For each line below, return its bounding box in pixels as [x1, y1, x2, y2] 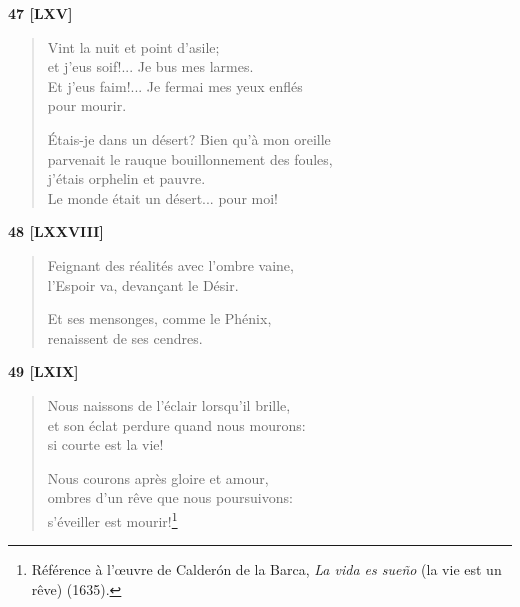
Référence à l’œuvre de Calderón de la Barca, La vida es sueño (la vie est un [31, 559, 502, 580]
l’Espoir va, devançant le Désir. [47, 274, 239, 295]
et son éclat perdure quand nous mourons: [47, 414, 306, 435]
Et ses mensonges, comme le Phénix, [47, 308, 272, 329]
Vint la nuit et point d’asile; [47, 36, 220, 57]
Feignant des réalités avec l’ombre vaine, [47, 254, 294, 275]
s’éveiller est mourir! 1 [47, 507, 178, 531]
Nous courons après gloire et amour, [47, 467, 269, 488]
